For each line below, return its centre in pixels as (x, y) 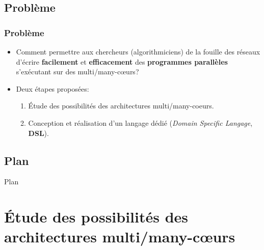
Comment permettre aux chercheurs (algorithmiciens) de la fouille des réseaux (138, 51)
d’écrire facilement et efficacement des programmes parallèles (122, 61)
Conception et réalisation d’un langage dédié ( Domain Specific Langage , (140, 122)
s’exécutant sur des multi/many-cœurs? (77, 72)
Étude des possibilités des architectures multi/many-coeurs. (121, 106)
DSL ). (38, 133)
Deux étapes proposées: (52, 88)
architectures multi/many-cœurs (120, 237)
